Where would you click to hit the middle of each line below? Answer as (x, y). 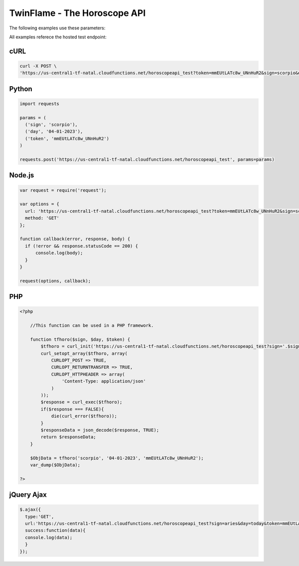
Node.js (22, 175)
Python (21, 89)
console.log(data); (49, 537)
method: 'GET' (42, 218)
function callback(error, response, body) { (75, 239)
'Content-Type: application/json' (104, 381)
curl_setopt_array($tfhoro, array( (84, 353)
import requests (40, 104)
